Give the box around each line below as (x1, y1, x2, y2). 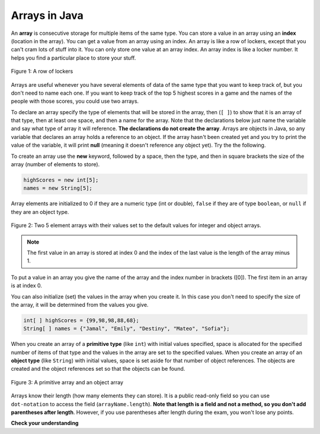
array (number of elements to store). (11, 161, 100, 168)
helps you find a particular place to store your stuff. (11, 54, 136, 61)
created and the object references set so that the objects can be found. (11, 365, 185, 373)
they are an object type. (11, 208, 69, 215)
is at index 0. (11, 282, 43, 289)
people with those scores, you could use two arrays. (11, 98, 139, 105)
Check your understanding (11, 420, 79, 427)
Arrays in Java (11, 9, 84, 22)
